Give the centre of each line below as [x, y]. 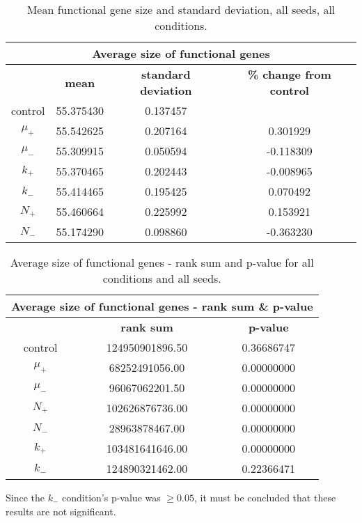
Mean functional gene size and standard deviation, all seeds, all [181, 9]
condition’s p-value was [111, 497]
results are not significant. [61, 511]
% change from [289, 74]
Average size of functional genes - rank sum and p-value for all [162, 262]
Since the [25, 497]
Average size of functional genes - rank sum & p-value [162, 306]
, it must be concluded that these [265, 497]
